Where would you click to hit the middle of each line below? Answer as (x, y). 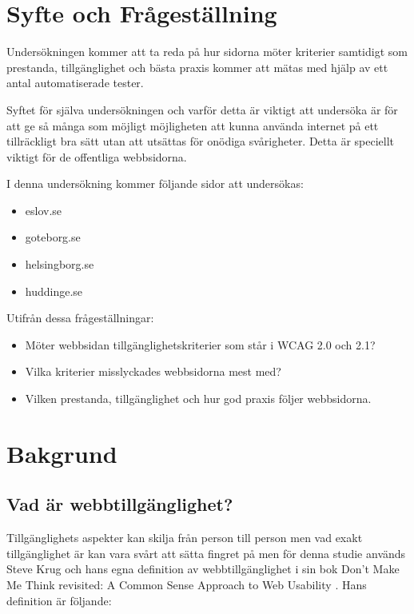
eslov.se (44, 210)
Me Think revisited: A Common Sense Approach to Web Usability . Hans (187, 584)
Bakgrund (62, 453)
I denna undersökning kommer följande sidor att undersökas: (155, 183)
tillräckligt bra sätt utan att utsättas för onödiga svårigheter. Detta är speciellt (201, 141)
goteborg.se (53, 237)
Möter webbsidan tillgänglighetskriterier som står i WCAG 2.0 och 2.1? (200, 344)
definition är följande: (59, 600)
